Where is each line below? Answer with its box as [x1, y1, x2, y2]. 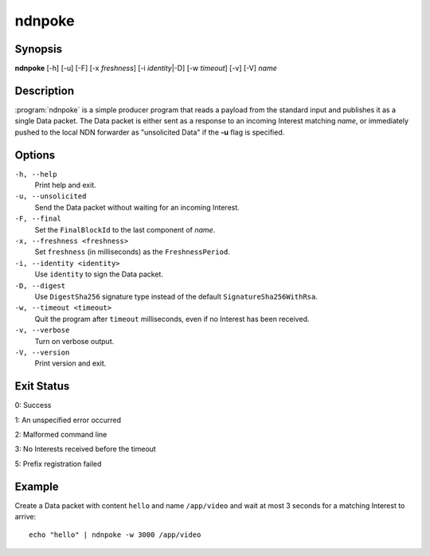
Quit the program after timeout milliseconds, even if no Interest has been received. [34, 314, 310, 323]
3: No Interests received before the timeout [14, 444, 157, 454]
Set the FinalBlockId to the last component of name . [34, 225, 216, 234]
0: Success [14, 401, 52, 410]
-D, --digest [14, 281, 66, 290]
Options [14, 148, 56, 162]
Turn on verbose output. [34, 336, 115, 346]
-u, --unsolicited [14, 192, 87, 201]
